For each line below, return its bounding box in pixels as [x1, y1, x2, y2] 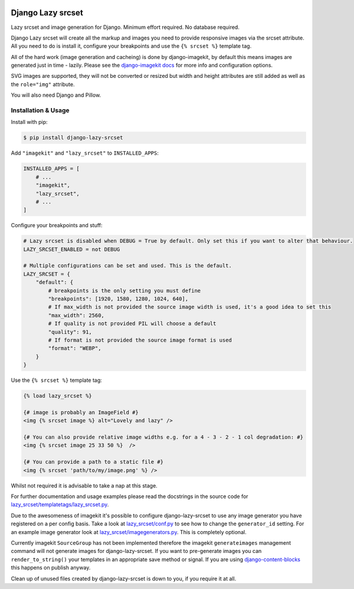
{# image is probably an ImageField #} [23, 409, 139, 415]
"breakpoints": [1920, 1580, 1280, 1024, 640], [48, 296, 189, 302]
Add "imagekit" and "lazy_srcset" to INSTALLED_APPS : [11, 149, 159, 156]
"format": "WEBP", [48, 345, 101, 352]
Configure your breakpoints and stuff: [11, 222, 103, 229]
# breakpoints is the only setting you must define [48, 287, 201, 294]
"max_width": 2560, [48, 312, 104, 319]
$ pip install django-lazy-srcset [23, 135, 123, 141]
